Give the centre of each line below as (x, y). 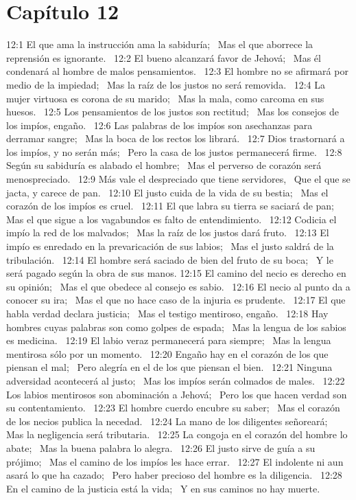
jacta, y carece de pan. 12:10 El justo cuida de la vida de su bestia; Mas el (167, 192)
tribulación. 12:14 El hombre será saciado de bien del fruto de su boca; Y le (170, 259)
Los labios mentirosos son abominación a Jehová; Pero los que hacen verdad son (177, 394)
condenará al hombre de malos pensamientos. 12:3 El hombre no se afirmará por (177, 71)
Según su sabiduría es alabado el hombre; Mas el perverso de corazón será (164, 165)
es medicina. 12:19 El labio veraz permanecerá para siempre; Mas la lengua (169, 340)
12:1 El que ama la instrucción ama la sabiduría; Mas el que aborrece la (160, 44)
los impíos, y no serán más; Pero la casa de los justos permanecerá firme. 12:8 (174, 151)
